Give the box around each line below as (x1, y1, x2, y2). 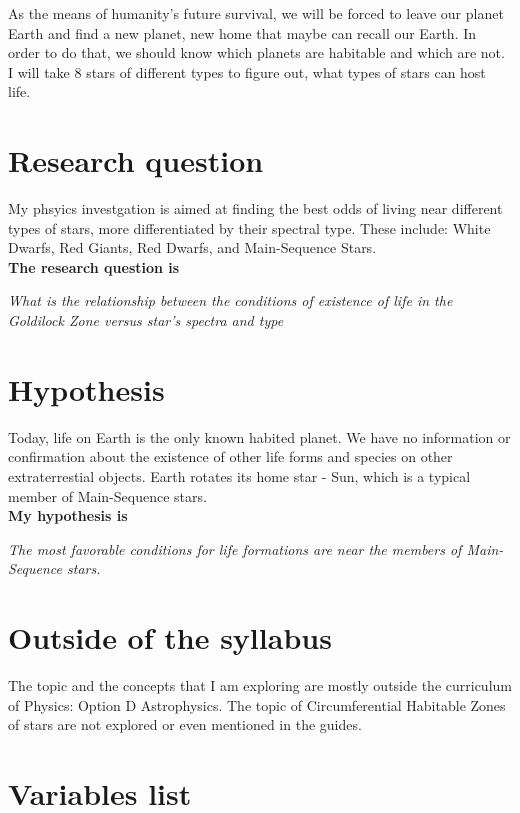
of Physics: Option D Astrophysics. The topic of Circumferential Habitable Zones (8, 694, 506, 715)
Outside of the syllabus (8, 617, 332, 658)
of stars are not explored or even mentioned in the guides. (8, 714, 362, 735)
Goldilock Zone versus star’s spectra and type (8, 310, 284, 331)
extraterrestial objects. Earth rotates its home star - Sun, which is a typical (8, 465, 471, 486)
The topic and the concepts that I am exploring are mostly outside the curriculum (8, 675, 512, 696)
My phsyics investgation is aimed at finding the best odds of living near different (8, 198, 503, 219)
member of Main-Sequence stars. (8, 485, 207, 506)
